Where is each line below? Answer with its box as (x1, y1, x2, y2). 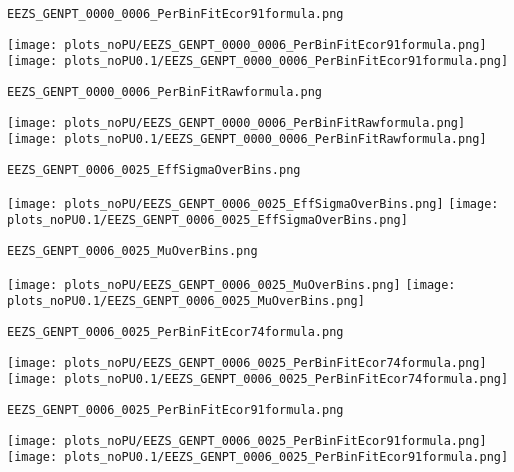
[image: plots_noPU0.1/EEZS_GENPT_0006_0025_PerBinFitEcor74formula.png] (7, 372, 509, 387)
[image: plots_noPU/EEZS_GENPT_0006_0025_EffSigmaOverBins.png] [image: (7, 196, 499, 211)
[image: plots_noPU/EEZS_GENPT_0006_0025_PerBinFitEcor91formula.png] (7, 433, 487, 448)
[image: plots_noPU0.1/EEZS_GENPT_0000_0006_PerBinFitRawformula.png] (7, 132, 487, 147)
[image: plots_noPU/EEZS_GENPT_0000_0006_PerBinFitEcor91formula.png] (7, 37, 487, 52)
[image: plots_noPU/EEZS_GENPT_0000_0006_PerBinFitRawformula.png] (7, 115, 466, 130)
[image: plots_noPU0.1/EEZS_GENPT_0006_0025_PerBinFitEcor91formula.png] (7, 450, 509, 465)
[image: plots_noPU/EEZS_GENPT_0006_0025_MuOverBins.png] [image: (7, 277, 456, 292)
